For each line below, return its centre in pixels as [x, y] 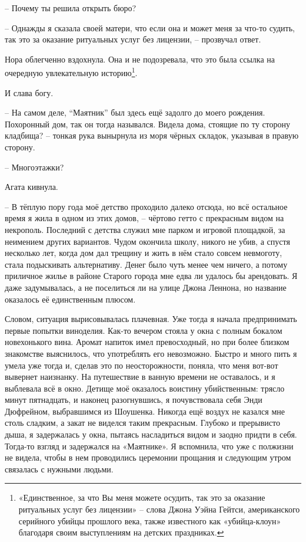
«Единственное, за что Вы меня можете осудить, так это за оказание [142, 497]
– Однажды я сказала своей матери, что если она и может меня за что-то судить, [150, 27]
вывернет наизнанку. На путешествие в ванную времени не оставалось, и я [140, 377]
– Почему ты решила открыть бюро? [71, 8]
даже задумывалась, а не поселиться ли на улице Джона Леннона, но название [146, 287]
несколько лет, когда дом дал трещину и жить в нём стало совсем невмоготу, [144, 253]
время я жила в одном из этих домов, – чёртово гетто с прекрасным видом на [144, 218]
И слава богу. [29, 92]
